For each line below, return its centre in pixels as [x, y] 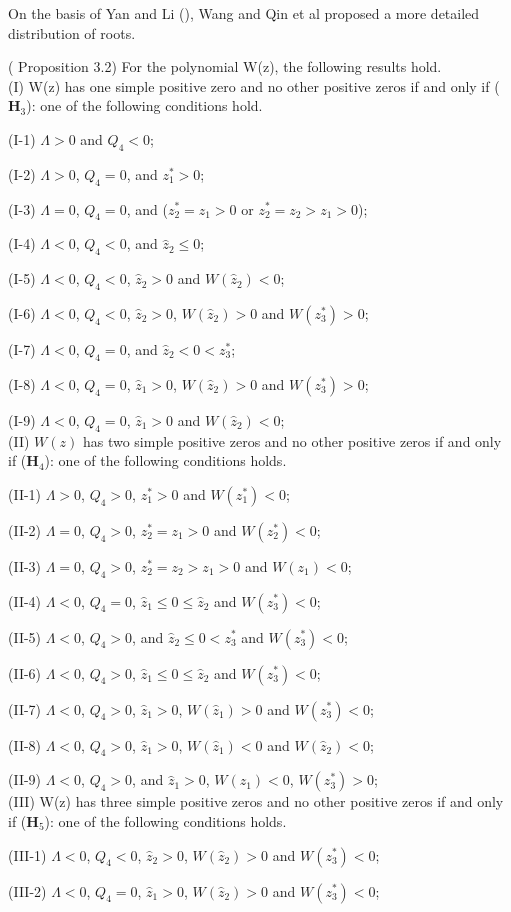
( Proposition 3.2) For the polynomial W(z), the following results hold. [225, 66]
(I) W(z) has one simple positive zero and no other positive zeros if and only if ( [254, 85]
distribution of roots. [72, 32]
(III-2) [27, 890]
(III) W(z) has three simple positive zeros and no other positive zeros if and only [256, 801]
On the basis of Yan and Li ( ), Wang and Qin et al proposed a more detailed [244, 13]
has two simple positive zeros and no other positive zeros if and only [292, 440]
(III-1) [27, 854]
